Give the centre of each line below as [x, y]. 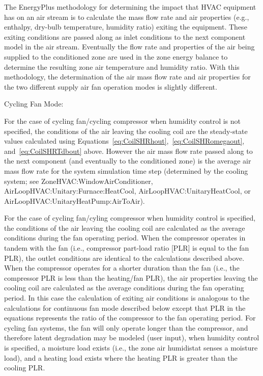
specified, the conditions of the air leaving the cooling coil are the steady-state [126, 131]
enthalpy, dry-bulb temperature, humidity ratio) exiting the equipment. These [126, 27]
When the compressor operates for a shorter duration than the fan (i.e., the [122, 268]
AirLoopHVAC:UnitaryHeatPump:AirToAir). [75, 200]
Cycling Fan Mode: [34, 104]
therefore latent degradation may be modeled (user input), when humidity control [132, 338]
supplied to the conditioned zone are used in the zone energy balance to [116, 56]
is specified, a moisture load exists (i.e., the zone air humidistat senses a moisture [131, 347]
